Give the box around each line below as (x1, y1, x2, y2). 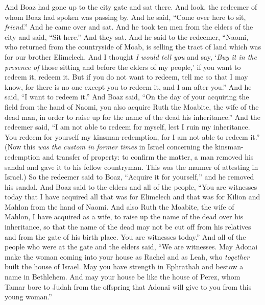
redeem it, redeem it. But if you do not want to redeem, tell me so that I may (5, 71, 248, 82)
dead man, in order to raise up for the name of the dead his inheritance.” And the (5, 111, 260, 122)
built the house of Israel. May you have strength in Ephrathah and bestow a (5, 261, 244, 272)
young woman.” (5, 291, 52, 302)
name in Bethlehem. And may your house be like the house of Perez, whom (5, 271, 240, 282)
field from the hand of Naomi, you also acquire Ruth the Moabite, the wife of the (5, 101, 259, 112)
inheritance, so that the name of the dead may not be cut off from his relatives (5, 221, 251, 232)
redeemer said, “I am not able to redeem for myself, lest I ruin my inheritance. (5, 121, 250, 132)
